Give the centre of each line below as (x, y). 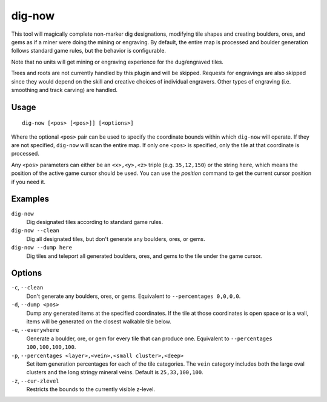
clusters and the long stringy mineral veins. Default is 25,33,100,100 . (115, 372)
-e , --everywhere (35, 330)
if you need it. (28, 182)
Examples (30, 199)
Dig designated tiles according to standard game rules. (95, 222)
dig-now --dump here (42, 248)
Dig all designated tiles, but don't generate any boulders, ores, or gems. (116, 239)
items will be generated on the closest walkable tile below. (99, 321)
